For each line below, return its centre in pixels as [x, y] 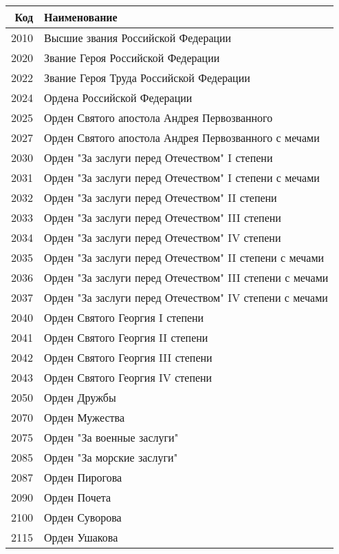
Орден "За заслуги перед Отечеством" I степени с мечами [182, 177]
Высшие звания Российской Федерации [138, 38]
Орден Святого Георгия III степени [128, 357]
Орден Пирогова [83, 477]
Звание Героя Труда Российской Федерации [147, 78]
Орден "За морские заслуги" [111, 457]
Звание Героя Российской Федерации [132, 58]
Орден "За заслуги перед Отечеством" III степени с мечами [186, 277]
